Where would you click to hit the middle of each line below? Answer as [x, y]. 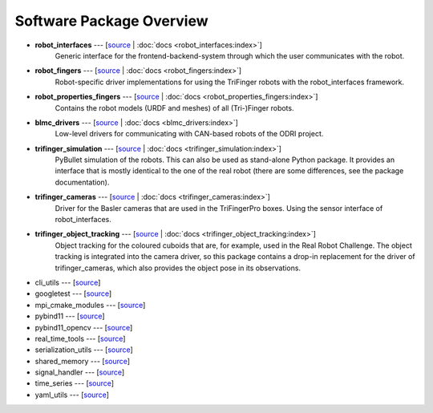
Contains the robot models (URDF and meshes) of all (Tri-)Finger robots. [174, 107]
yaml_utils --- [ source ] [72, 395]
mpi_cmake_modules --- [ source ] [90, 305]
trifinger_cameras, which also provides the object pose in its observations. [178, 268]
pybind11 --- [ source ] [70, 316]
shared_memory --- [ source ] [83, 361]
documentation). [82, 182]
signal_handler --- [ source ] [80, 372]
